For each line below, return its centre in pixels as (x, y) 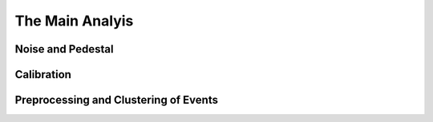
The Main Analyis (74, 21)
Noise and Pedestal (64, 49)
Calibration (43, 75)
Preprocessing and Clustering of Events (116, 100)
